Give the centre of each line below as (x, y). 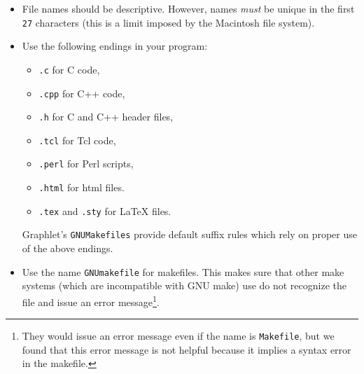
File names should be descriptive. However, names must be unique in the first (188, 8)
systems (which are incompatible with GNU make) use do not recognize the (184, 285)
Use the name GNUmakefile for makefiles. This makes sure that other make (183, 271)
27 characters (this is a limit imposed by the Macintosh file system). (168, 22)
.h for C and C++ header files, (106, 117)
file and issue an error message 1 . (91, 300)
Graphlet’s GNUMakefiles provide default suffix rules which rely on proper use (189, 234)
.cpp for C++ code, (82, 93)
